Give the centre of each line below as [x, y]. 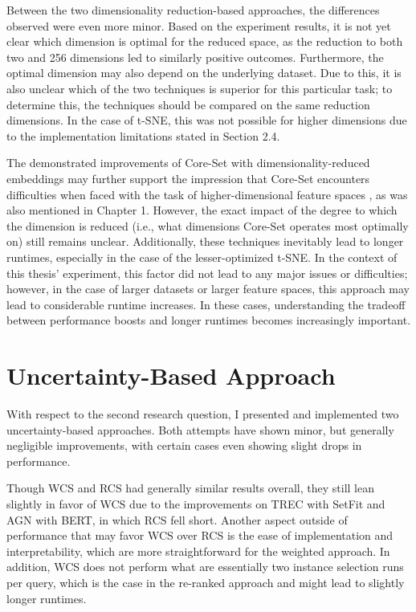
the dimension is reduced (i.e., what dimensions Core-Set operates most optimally [208, 225]
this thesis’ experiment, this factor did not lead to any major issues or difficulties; [207, 273]
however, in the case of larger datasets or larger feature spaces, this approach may [208, 289]
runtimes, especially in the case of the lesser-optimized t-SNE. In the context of [202, 257]
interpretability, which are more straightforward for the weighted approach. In [198, 551]
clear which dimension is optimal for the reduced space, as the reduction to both [205, 41]
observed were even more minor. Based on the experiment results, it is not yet [199, 25]
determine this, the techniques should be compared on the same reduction [188, 104]
